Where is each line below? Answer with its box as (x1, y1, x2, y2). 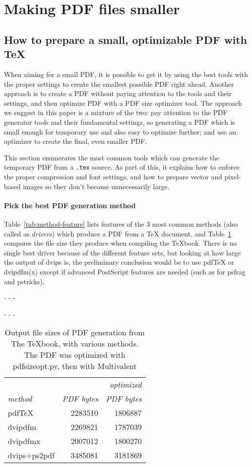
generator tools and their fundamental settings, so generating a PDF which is (4, 117, 235, 127)
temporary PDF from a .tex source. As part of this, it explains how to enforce (4, 162, 240, 172)
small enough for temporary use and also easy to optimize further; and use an (4, 126, 236, 136)
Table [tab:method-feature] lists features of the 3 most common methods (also (4, 218, 238, 229)
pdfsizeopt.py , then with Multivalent (13, 360, 137, 372)
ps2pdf (32, 449, 55, 461)
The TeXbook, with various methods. (11, 338, 138, 350)
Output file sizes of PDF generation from (4, 327, 145, 338)
